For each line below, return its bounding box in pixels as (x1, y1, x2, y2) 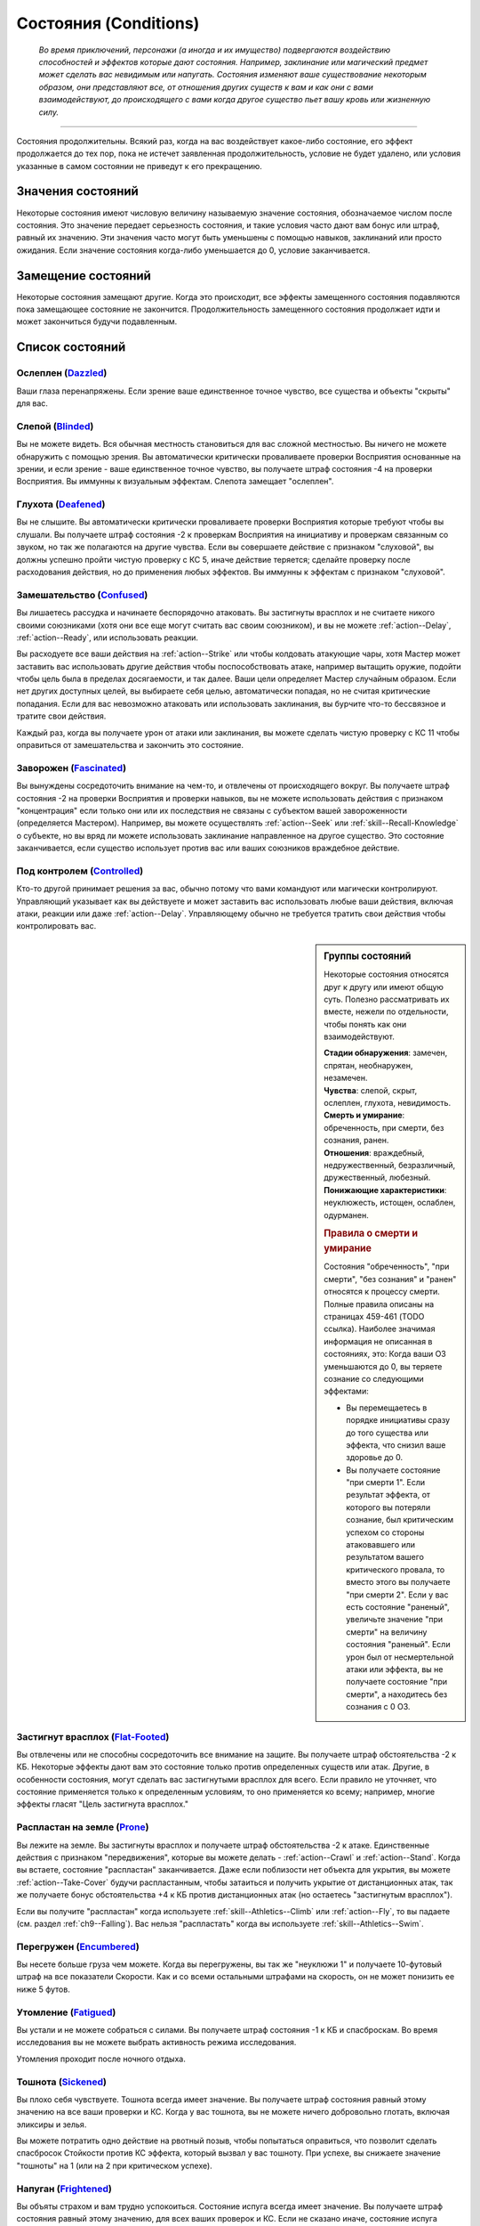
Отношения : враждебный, (324, 1147, 425, 1158)
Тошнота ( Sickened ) (16, 2076, 107, 2088)
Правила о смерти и (324, 1227, 418, 1239)
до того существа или (346, 1427, 428, 1438)
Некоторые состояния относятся (324, 969, 449, 979)
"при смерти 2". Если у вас (346, 1589, 449, 1600)
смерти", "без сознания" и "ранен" (324, 1273, 457, 1284)
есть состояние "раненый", (346, 1602, 450, 1612)
